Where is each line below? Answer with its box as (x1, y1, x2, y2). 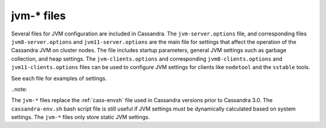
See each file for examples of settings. (11, 75, 107, 82)
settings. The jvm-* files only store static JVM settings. (11, 114, 150, 121)
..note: (11, 85, 27, 93)
